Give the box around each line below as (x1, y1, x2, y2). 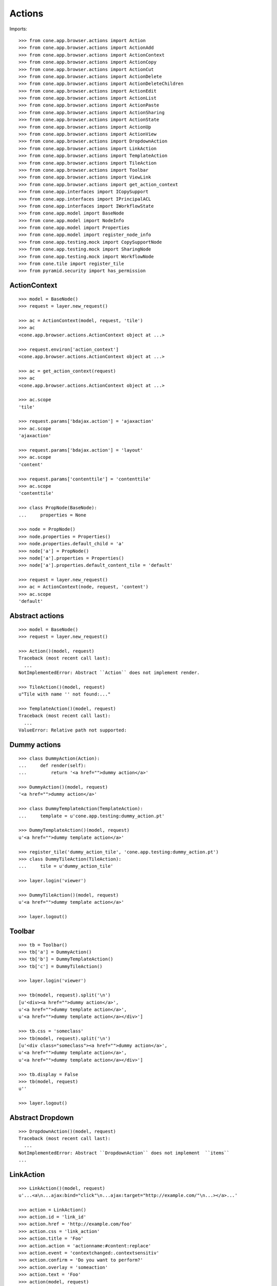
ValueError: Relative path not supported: (18, 727, 127, 733)
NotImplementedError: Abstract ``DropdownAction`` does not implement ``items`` (18, 1150, 230, 1156)
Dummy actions (9, 740, 61, 749)
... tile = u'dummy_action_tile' (18, 863, 114, 869)
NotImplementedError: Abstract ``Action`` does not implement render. (18, 670, 200, 675)
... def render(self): (18, 762, 87, 769)
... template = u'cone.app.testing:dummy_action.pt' (18, 813, 165, 819)
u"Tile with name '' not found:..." (18, 691, 111, 697)
